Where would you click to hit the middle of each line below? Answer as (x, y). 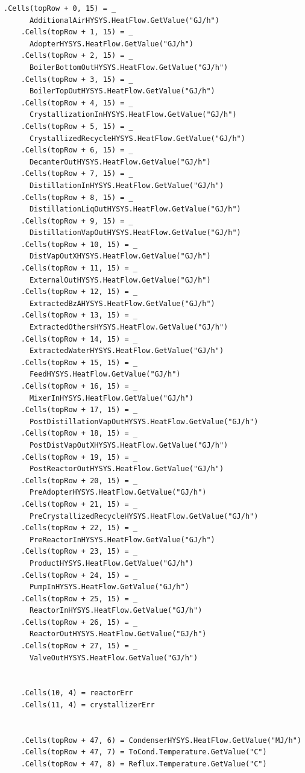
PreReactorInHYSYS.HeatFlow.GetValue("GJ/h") (122, 540)
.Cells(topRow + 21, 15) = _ (79, 504)
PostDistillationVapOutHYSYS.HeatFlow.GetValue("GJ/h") (144, 421)
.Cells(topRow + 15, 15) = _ (79, 362)
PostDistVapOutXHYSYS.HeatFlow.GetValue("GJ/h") (129, 445)
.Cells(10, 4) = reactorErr (77, 693)
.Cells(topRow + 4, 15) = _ (77, 103)
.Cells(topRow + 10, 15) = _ (79, 244)
